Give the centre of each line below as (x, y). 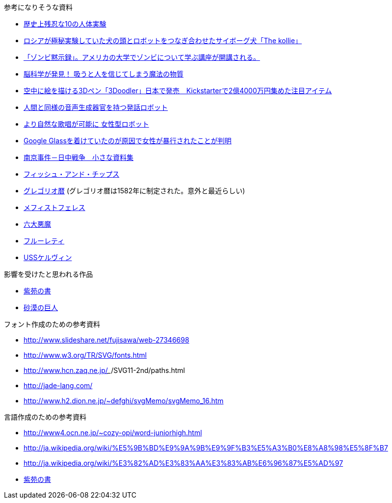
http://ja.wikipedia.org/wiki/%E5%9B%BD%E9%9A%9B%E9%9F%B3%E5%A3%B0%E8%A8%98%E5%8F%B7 (206, 448)
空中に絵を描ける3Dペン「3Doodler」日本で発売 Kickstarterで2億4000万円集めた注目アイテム (178, 91)
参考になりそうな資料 (38, 7)
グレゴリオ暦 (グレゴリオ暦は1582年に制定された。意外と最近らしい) (134, 191)
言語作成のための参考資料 (45, 417)
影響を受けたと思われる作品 (49, 274)
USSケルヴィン (48, 257)
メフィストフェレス (54, 207)
